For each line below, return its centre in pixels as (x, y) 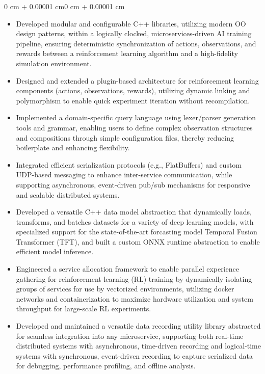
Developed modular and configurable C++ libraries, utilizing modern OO (131, 23)
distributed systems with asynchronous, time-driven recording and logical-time (138, 346)
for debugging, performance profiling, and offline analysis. (106, 366)
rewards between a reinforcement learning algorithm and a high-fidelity (127, 53)
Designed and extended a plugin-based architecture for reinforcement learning (137, 80)
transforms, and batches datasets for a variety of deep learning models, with (135, 221)
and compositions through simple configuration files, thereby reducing (125, 137)
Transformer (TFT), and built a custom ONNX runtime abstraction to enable (138, 241)
